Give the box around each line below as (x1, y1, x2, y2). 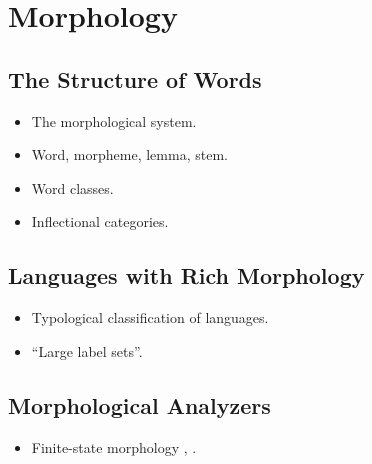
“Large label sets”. (31, 340, 143, 361)
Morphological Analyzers (8, 389, 271, 420)
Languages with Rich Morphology (8, 260, 365, 291)
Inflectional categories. (31, 211, 169, 232)
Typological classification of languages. (31, 307, 269, 328)
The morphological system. (31, 110, 197, 131)
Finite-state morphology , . (31, 436, 197, 457)
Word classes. (31, 177, 114, 198)
